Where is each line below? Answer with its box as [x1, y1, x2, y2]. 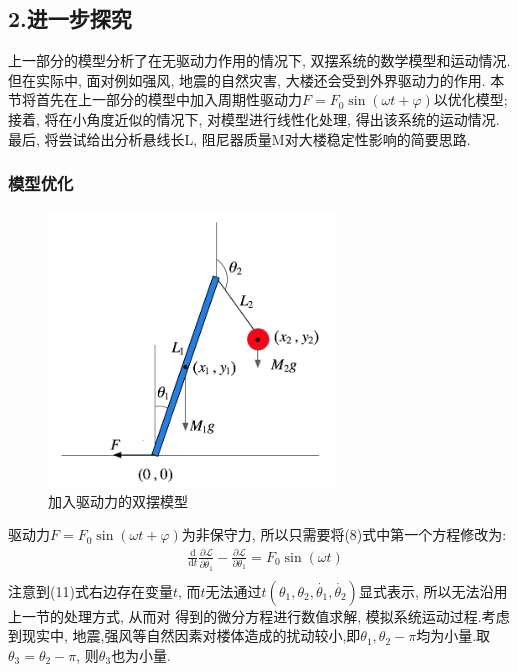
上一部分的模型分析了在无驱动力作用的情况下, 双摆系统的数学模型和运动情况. [8, 50, 511, 71]
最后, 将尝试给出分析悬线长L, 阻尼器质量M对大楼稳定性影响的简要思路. [8, 128, 471, 149]
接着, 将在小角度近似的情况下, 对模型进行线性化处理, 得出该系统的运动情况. [8, 108, 500, 129]
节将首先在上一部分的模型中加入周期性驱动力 [8, 89, 302, 110]
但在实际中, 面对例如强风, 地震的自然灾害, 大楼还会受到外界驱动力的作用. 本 [8, 69, 505, 90]
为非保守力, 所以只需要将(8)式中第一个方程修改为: [181, 524, 507, 545]
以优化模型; [433, 89, 508, 110]
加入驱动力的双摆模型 [48, 490, 188, 511]
